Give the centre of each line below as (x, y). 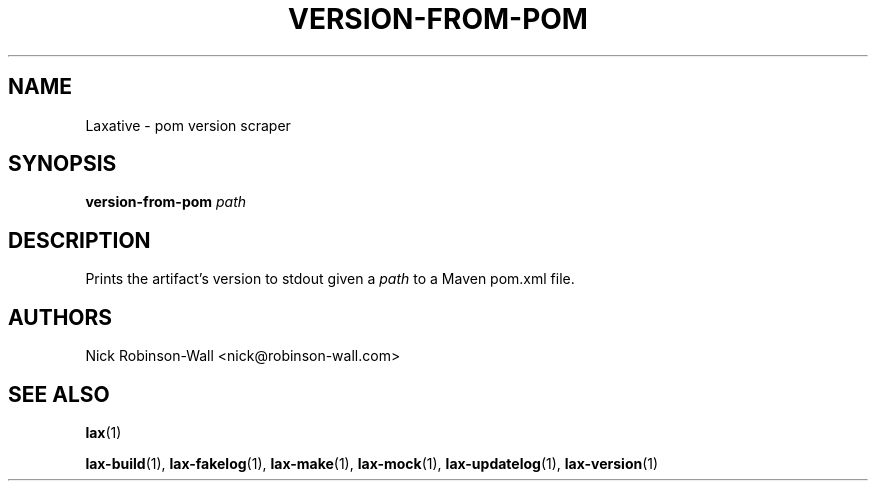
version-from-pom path (166, 202)
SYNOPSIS (62, 164)
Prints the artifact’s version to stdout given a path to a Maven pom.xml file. (330, 279)
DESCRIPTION (79, 240)
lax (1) (103, 432)
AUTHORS (60, 317)
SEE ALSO (59, 394)
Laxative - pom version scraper (188, 125)
